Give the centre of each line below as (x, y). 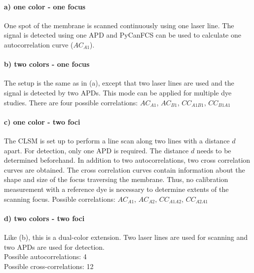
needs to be (214, 150)
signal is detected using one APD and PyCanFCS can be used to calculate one (123, 35)
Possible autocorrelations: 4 (45, 256)
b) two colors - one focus (47, 64)
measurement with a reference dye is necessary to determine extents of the (116, 189)
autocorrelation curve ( (39, 44)
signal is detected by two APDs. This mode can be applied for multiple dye (118, 92)
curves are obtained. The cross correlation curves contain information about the (125, 169)
